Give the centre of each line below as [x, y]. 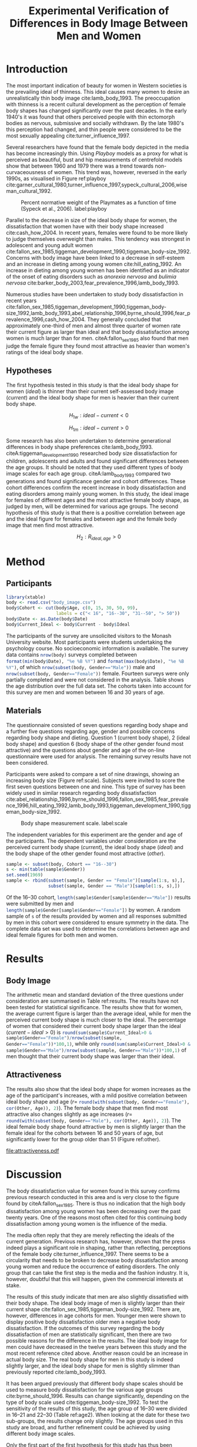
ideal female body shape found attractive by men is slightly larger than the [96, 1127]
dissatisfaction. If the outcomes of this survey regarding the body [85, 1328]
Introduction [37, 69]
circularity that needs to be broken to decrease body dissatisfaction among [97, 1260]
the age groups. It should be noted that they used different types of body [95, 467]
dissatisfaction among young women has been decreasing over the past [94, 1211]
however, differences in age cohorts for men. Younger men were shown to [96, 1315]
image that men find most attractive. [50, 525]
